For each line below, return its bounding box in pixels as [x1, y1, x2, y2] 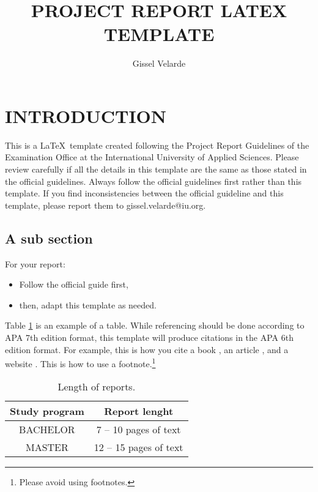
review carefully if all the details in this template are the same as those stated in [5, 163, 307, 176]
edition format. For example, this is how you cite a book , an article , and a [5, 343, 289, 356]
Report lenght [104, 404, 174, 419]
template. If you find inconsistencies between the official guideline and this [5, 187, 284, 199]
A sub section [5, 228, 93, 247]
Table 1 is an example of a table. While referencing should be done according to [5, 319, 305, 332]
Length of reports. [57, 379, 136, 394]
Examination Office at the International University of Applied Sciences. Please [5, 151, 299, 163]
